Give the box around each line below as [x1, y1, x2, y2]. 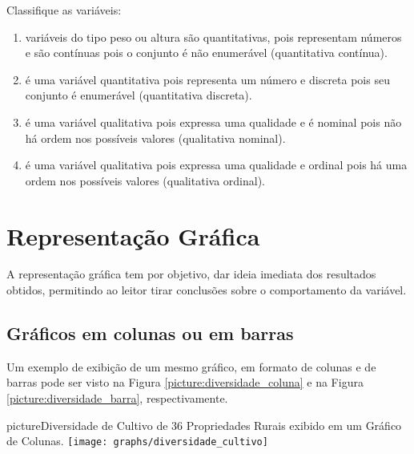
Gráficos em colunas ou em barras [6, 321, 294, 346]
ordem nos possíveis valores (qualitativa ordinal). [25, 172, 265, 188]
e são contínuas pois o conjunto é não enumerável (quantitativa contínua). [25, 44, 388, 61]
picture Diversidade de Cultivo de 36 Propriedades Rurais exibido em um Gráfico [6, 416, 402, 433]
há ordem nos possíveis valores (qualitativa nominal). [25, 129, 286, 146]
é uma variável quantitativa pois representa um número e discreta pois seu [25, 71, 390, 87]
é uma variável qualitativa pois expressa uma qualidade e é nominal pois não [25, 113, 402, 130]
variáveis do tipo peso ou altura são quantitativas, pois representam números [25, 28, 402, 45]
